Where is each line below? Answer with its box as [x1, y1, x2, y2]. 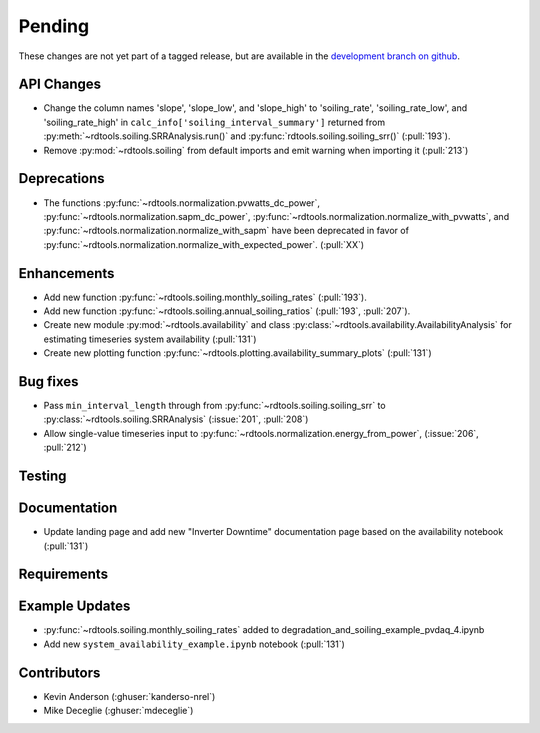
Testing [18, 468, 67, 485]
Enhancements [18, 265, 115, 282]
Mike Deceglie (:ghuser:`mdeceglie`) [43, 705, 194, 717]
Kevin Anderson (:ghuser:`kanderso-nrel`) [43, 690, 216, 702]
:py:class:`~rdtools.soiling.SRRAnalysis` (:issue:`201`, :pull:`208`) [43, 413, 309, 425]
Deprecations [18, 170, 105, 187]
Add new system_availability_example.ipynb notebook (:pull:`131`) [43, 638, 345, 650]
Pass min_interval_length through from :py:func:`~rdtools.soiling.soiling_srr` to [43, 400, 386, 412]
